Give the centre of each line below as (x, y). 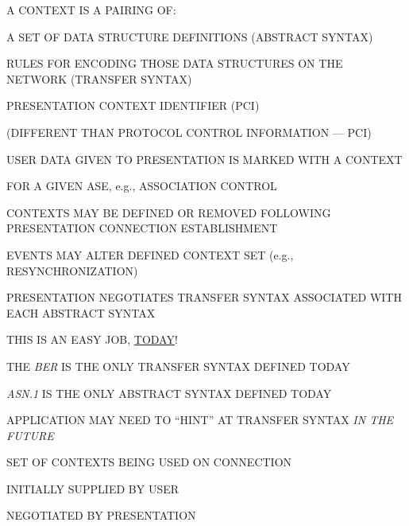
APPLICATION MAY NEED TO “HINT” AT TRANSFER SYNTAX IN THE (200, 420)
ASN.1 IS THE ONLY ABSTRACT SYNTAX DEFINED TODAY (169, 393)
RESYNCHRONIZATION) (72, 270)
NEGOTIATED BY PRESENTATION (101, 515)
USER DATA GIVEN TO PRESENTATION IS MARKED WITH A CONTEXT (204, 159)
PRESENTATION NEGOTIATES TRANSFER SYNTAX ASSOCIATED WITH (204, 297)
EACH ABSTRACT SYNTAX (81, 312)
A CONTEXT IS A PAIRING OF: (91, 10)
